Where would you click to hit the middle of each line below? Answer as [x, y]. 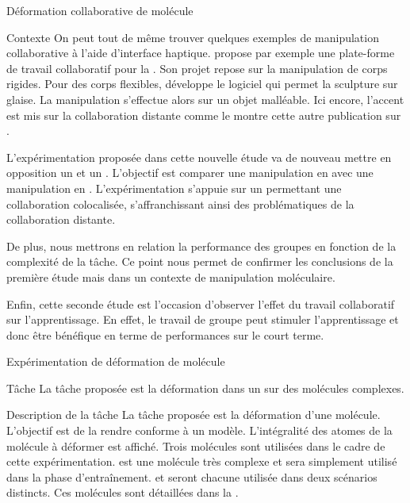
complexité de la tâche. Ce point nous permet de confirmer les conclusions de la [200, 261]
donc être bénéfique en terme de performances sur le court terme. [165, 334]
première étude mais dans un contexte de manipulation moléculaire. [171, 276]
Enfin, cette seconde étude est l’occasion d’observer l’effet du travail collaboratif [201, 303]
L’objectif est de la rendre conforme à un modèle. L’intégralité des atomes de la [199, 430]
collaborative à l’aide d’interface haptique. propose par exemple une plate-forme [201, 53]
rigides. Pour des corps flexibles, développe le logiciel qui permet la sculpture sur [202, 84]
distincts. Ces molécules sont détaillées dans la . [123, 492]
